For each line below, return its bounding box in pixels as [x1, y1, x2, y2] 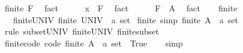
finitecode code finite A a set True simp [4, 36, 183, 49]
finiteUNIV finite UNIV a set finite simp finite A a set [13, 13, 238, 26]
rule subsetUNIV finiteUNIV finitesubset [4, 25, 159, 38]
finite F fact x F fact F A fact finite [4, 2, 238, 14]
